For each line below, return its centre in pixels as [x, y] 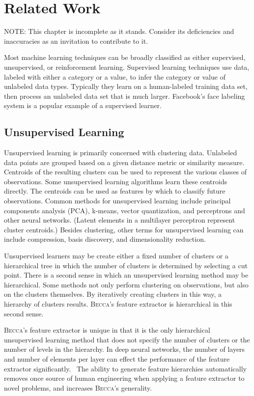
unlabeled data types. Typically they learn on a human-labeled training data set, [126, 86]
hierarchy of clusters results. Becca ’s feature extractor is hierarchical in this [118, 303]
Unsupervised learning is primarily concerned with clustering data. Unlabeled [121, 153]
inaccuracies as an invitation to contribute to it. [76, 41]
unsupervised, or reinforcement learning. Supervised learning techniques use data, [127, 67]
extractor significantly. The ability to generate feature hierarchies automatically [125, 368]
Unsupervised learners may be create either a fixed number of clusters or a [116, 256]
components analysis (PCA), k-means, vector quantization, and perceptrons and [125, 210]
